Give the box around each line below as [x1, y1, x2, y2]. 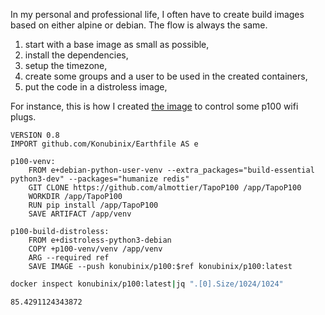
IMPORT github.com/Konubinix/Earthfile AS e [10, 139, 199, 149]
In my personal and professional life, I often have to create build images [10, 9, 305, 20]
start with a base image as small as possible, [24, 39, 210, 50]
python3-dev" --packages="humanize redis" [10, 174, 190, 184]
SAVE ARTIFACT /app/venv [28, 209, 132, 219]
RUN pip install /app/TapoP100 [28, 200, 159, 210]
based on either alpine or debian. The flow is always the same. [10, 19, 268, 31]
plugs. [10, 111, 37, 123]
